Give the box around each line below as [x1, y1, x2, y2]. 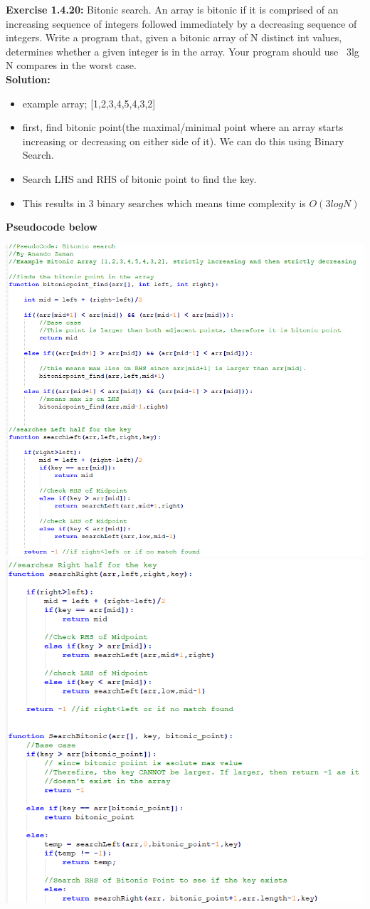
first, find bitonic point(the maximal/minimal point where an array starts [22, 120, 344, 135]
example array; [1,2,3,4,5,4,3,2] [22, 95, 156, 110]
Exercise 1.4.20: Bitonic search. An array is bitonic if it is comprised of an [6, 2, 339, 16]
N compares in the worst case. [6, 58, 137, 73]
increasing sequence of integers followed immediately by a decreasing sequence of [6, 16, 357, 31]
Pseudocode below [6, 219, 97, 234]
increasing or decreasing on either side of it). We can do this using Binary [22, 133, 344, 148]
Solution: [6, 71, 51, 86]
